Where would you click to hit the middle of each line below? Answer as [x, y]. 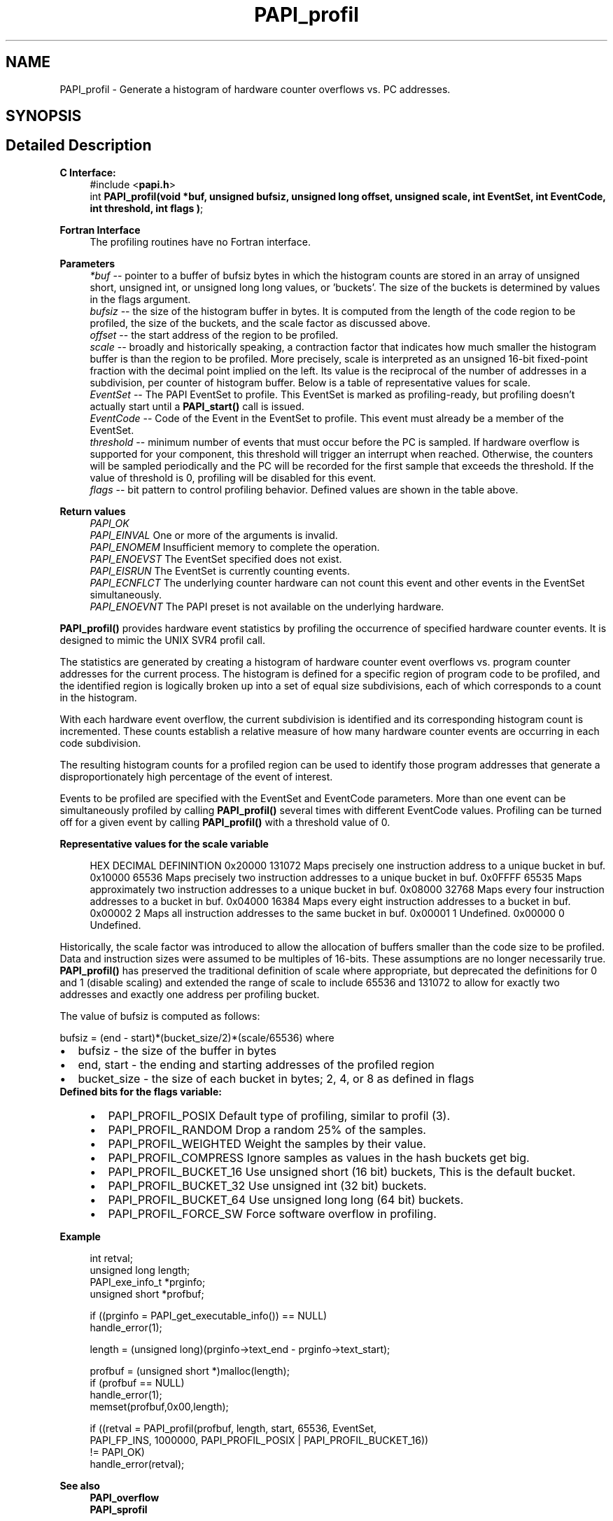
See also [80, 1485]
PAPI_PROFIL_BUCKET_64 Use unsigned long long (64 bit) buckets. [286, 1199]
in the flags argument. [140, 299]
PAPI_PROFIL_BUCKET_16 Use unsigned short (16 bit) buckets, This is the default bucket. [342, 1171]
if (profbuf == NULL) [137, 1382]
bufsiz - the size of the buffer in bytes [177, 1050]
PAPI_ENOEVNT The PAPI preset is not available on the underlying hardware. [267, 606]
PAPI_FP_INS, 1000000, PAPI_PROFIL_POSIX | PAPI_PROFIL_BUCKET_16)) [259, 1440]
